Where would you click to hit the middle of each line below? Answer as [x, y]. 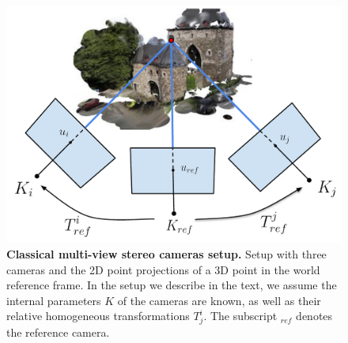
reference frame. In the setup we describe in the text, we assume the [172, 285]
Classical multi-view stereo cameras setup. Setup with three [166, 253]
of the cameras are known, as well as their [219, 300]
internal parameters [54, 300]
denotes [314, 316]
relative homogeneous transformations [98, 316]
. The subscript [240, 316]
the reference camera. [58, 332]
